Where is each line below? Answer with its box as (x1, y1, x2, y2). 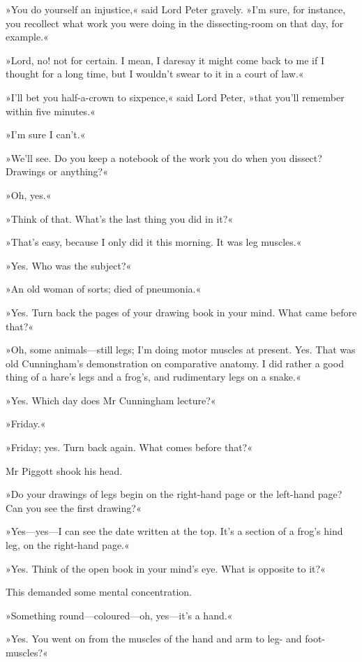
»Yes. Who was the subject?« (6, 258, 132, 272)
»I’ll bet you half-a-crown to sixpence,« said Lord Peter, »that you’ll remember (6, 89, 345, 104)
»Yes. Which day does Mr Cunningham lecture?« (6, 392, 216, 407)
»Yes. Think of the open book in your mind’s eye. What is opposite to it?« (6, 561, 326, 575)
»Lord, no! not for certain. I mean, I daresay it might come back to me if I (6, 52, 324, 67)
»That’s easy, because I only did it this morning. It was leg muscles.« (6, 235, 302, 249)
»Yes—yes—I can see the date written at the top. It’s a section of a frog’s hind (6, 524, 343, 538)
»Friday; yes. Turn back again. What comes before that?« (6, 440, 252, 455)
